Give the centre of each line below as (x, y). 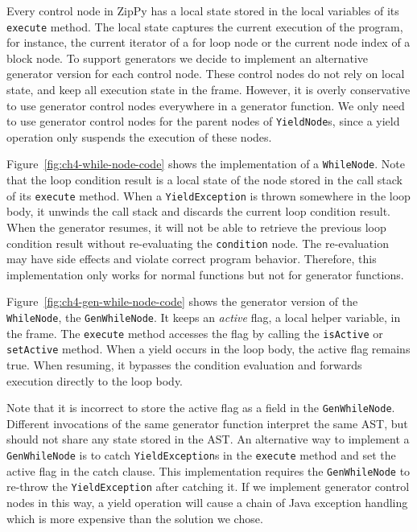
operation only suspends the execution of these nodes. (139, 136)
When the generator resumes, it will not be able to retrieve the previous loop (196, 227)
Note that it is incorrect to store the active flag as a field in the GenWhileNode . (201, 408)
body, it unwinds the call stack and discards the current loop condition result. (198, 211)
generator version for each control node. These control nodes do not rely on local (206, 74)
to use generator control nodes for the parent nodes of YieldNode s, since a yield (203, 121)
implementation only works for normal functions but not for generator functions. (205, 274)
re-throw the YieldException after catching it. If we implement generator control (208, 487)
